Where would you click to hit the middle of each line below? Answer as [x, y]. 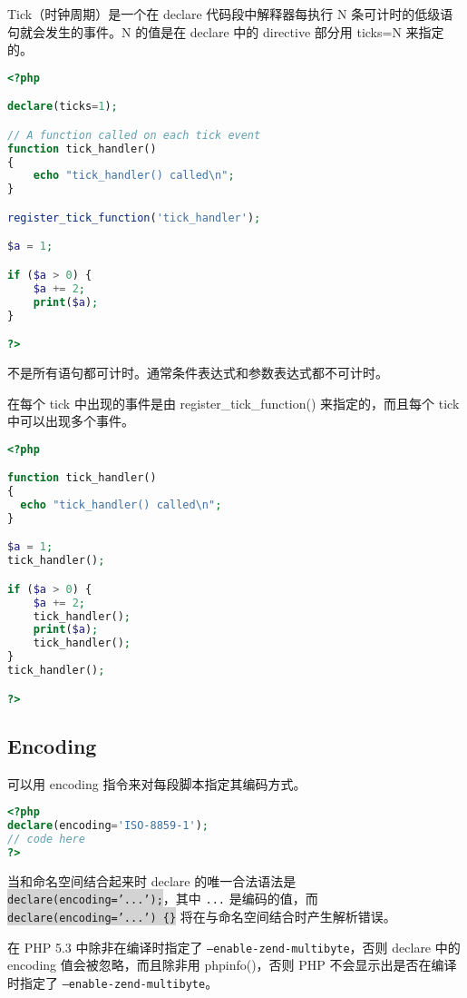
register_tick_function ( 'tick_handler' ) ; [134, 217]
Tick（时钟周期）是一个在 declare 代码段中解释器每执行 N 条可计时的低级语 [230, 14]
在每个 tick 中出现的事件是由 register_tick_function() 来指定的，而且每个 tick [233, 403]
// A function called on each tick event [134, 135]
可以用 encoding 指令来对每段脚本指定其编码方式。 [157, 783]
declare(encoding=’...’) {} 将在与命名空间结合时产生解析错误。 [202, 917]
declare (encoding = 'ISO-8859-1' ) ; [108, 826]
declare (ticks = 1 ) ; [63, 107]
